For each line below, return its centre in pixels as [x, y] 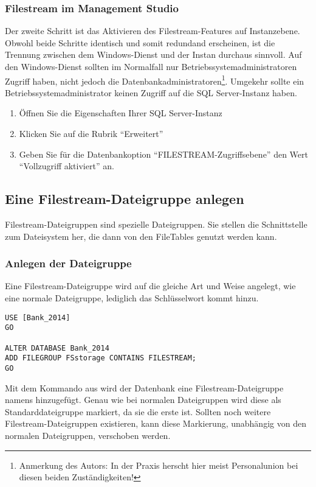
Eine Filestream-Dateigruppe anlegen [125, 199]
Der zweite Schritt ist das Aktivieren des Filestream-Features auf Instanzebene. [153, 31]
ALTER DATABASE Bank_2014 [57, 348]
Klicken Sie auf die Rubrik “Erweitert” [91, 134]
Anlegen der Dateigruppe [68, 263]
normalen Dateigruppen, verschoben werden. [88, 435]
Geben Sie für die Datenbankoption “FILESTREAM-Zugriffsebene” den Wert [163, 154]
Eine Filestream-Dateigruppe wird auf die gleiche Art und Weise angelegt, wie [150, 286]
